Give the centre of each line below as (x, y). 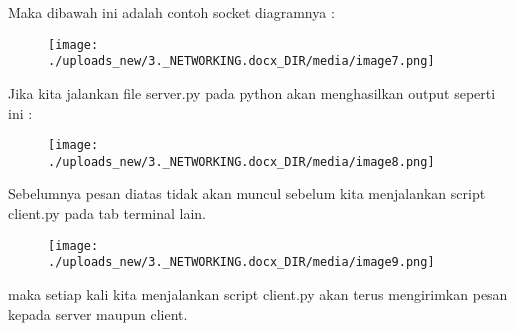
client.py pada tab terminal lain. (107, 213)
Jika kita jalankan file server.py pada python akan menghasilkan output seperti (252, 92)
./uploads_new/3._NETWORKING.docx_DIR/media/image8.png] (241, 161)
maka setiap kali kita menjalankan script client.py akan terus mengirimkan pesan (258, 293)
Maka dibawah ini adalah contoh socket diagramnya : (171, 12)
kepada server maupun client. (98, 313)
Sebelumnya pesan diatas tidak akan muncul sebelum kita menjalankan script (247, 193)
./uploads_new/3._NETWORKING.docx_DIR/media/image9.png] (241, 262)
